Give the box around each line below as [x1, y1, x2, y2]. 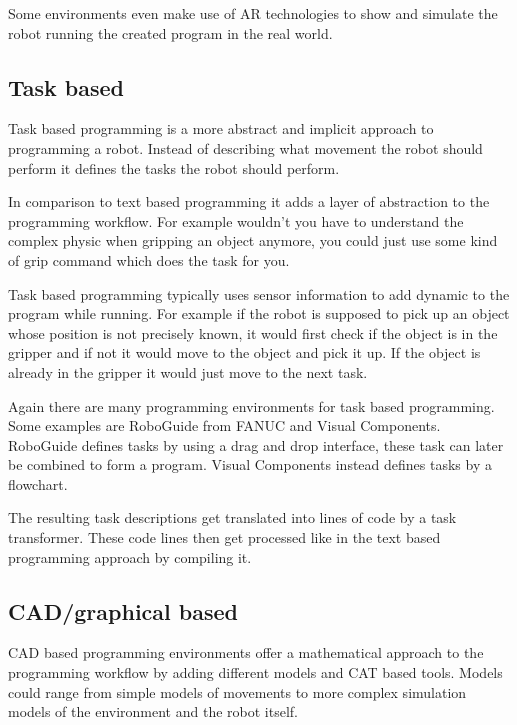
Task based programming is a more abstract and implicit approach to [8, 118, 434, 139]
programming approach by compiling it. [8, 546, 252, 567]
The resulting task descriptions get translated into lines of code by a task [8, 507, 457, 528]
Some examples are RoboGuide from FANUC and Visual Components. [8, 415, 441, 436]
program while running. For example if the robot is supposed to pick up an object [8, 303, 510, 324]
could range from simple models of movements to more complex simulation [8, 681, 467, 702]
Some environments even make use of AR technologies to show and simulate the [8, 3, 498, 23]
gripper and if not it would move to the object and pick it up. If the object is [8, 342, 481, 363]
